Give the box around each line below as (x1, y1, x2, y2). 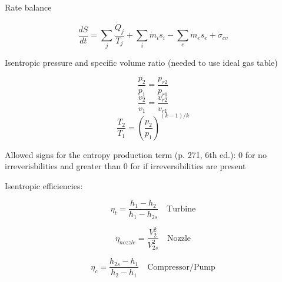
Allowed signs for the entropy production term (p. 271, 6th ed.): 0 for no (5, 148, 267, 160)
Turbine (167, 204, 196, 213)
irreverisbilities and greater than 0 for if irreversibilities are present (5, 160, 246, 172)
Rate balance (5, 1, 52, 13)
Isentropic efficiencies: (5, 179, 83, 192)
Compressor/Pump (147, 263, 215, 271)
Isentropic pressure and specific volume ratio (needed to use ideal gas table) (5, 56, 278, 69)
